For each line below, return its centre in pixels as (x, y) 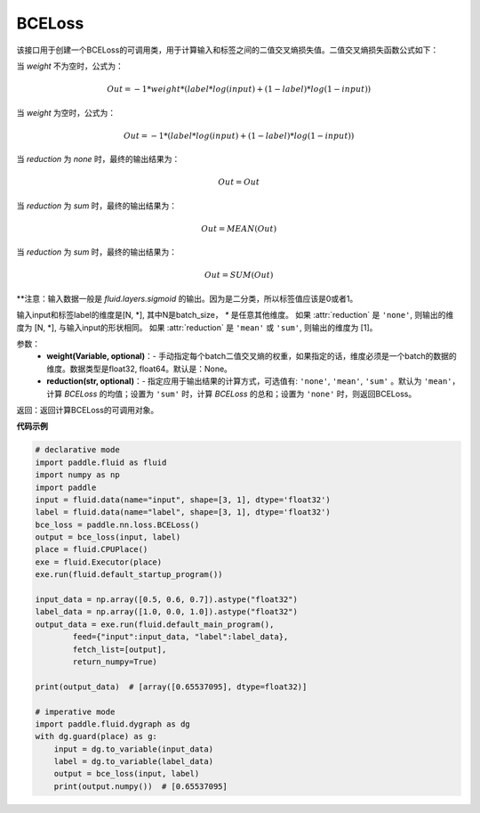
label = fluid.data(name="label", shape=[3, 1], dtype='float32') (183, 512)
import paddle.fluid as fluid (101, 462)
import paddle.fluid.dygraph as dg (112, 724)
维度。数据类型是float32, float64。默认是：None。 (140, 369)
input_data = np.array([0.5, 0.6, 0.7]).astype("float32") (166, 600)
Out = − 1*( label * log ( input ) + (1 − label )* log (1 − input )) (239, 135)
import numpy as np (77, 475)
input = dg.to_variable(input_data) (133, 749)
